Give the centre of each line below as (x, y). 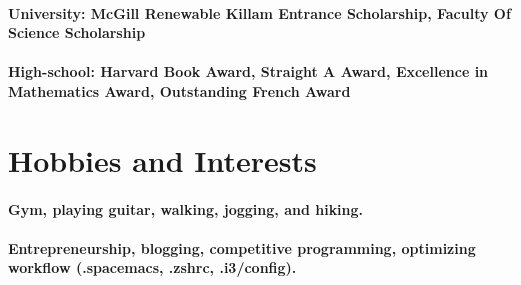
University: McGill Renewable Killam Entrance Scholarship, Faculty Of (259, 12)
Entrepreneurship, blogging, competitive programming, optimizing (242, 247)
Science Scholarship (77, 32)
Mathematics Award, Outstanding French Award (179, 90)
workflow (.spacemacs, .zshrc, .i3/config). (152, 267)
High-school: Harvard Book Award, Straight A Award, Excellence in (248, 71)
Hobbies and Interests (162, 159)
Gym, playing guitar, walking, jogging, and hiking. (186, 208)
